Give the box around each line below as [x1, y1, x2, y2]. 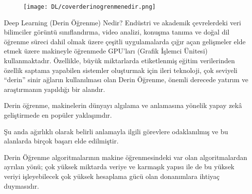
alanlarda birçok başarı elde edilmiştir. [4, 136, 119, 146]
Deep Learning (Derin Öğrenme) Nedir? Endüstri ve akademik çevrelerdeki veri [4, 17, 241, 27]
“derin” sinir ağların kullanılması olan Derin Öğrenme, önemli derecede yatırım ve [4, 74, 249, 85]
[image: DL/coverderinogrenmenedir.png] [23, 3, 156, 10]
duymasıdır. [4, 180, 39, 191]
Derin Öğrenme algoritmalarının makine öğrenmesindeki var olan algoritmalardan [4, 152, 247, 162]
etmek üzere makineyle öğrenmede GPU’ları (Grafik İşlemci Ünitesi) [4, 46, 208, 56]
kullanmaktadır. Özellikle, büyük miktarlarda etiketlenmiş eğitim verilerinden [4, 55, 235, 66]
